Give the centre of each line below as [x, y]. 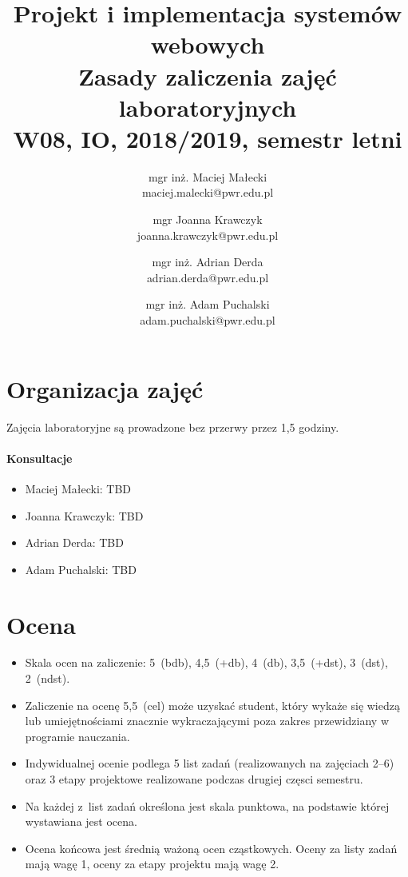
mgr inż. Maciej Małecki [208, 176]
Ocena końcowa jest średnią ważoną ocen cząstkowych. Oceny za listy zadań [211, 848]
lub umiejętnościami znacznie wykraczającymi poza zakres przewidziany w [207, 721]
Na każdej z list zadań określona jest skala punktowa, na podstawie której [207, 805]
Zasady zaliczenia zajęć [208, 76]
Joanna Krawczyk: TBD [84, 515]
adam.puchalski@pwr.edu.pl [208, 320]
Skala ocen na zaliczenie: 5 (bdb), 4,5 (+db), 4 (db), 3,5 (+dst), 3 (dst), [206, 662]
